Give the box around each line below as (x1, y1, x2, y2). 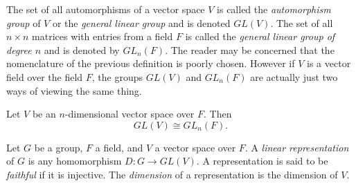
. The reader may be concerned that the (165, 42, 335, 57)
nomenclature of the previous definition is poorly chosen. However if (6, 56, 295, 71)
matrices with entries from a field (32, 29, 173, 44)
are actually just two (250, 69, 338, 84)
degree (6, 42, 32, 57)
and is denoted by (44, 42, 120, 57)
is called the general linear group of (185, 29, 335, 44)
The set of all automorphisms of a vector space (6, 2, 205, 16)
